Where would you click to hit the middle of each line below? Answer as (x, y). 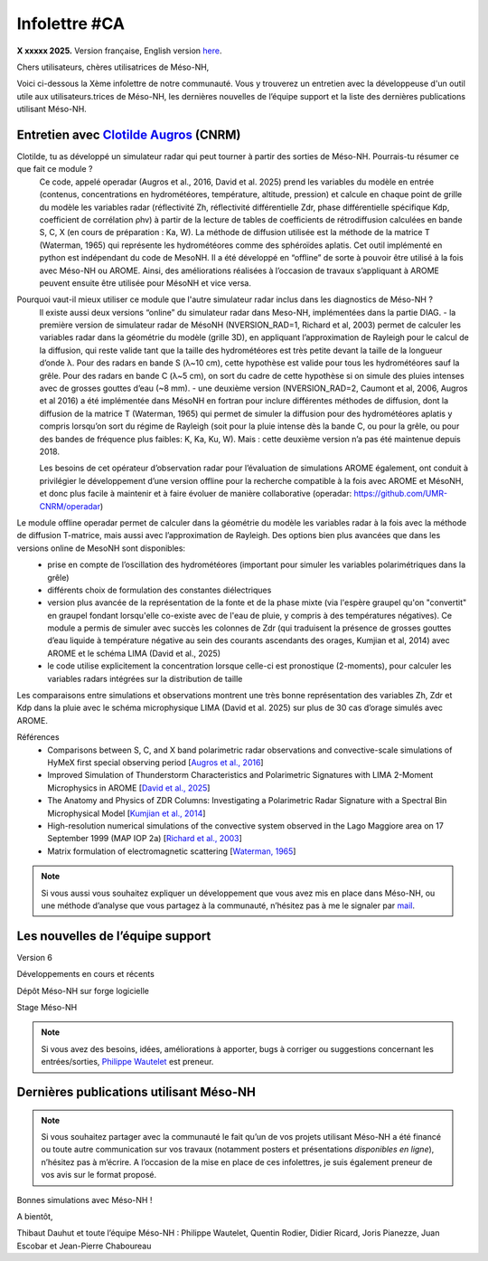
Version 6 (35, 957)
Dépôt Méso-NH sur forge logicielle (83, 991)
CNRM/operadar (70, 506)
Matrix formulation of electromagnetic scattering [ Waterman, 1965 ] (172, 851)
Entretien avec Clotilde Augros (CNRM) (129, 134)
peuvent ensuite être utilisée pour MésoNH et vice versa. (145, 283)
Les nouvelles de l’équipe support (114, 936)
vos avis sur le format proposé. (99, 1175)
